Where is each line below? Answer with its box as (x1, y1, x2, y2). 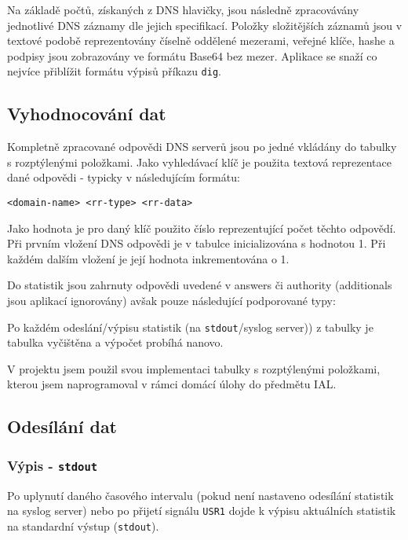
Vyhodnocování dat (7, 101, 166, 126)
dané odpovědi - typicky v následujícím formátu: (7, 169, 240, 186)
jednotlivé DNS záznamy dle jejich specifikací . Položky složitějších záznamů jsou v (7, 17, 403, 33)
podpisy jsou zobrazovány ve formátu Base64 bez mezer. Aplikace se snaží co (7, 47, 377, 64)
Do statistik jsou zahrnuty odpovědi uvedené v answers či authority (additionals (7, 277, 392, 293)
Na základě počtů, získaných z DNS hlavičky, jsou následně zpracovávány (7, 2, 359, 17)
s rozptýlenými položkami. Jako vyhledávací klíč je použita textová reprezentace (7, 153, 392, 170)
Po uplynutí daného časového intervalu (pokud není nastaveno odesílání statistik (7, 487, 394, 503)
